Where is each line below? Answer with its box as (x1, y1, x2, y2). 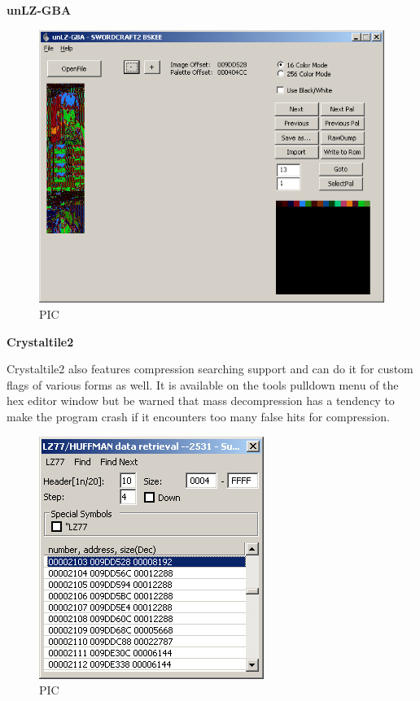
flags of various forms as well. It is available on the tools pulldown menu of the (7, 376, 399, 393)
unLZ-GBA (7, 2, 72, 18)
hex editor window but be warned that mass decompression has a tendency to (7, 392, 395, 409)
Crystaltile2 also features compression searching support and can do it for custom (7, 360, 413, 377)
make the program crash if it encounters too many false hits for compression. (7, 408, 390, 425)
